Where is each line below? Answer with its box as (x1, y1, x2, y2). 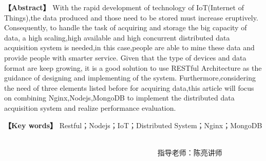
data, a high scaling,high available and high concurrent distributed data (4, 32, 230, 43)
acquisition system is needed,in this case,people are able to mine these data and (4, 42, 255, 53)
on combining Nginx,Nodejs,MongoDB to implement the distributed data (4, 92, 235, 103)
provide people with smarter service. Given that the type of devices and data (4, 52, 246, 63)
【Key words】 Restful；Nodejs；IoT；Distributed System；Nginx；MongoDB (4, 119, 262, 130)
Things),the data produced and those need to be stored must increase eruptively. (4, 12, 258, 23)
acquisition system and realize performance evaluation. (4, 102, 176, 113)
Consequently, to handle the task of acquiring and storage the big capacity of (4, 22, 247, 33)
